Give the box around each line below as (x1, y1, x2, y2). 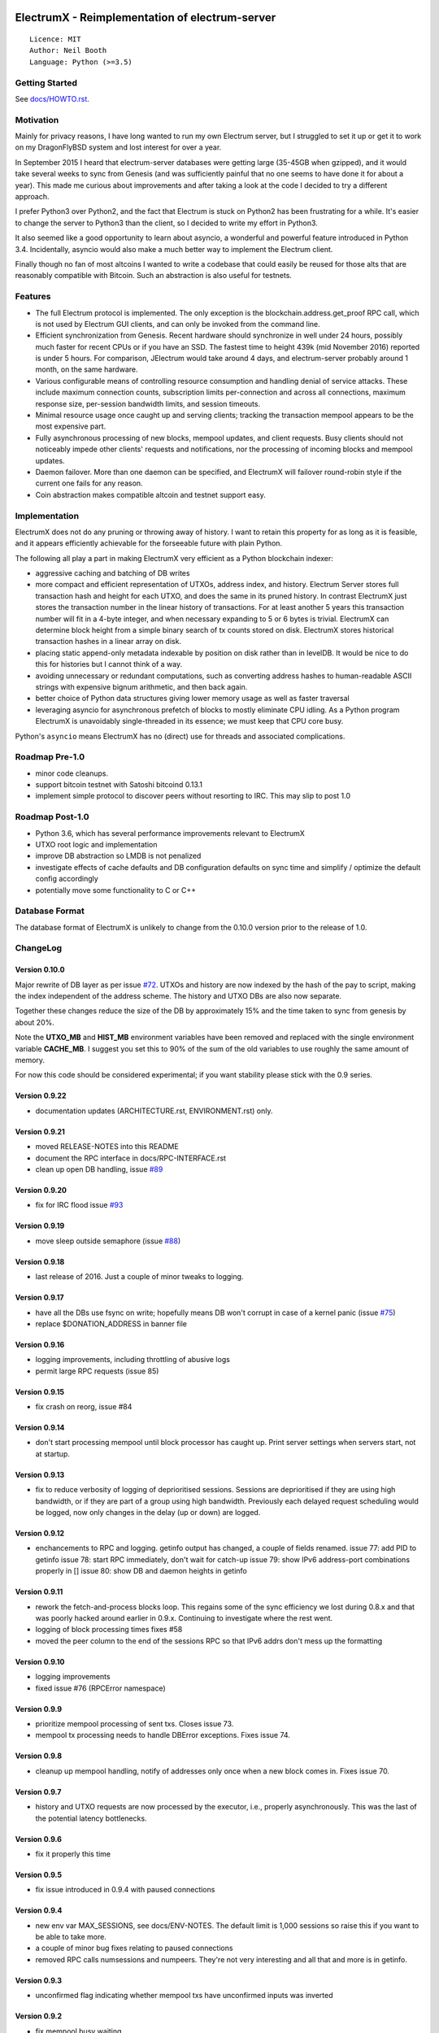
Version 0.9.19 (15, 1221, 65, 1231)
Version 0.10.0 (15, 964, 65, 975)
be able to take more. (35, 1932, 107, 1942)
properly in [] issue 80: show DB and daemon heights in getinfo (35, 1566, 247, 1576)
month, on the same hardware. (35, 364, 138, 374)
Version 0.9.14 (15, 1423, 65, 1433)
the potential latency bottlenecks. (35, 1813, 147, 1823)
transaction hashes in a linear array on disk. (35, 637, 182, 646)
